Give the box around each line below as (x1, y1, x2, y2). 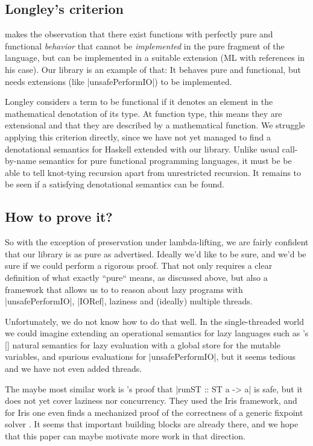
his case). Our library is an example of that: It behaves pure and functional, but (5, 63, 301, 75)
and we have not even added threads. (5, 362, 142, 375)
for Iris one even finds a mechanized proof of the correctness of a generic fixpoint (5, 406, 303, 418)
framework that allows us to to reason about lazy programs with (5, 283, 243, 295)
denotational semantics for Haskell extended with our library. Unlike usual (5, 142, 280, 155)
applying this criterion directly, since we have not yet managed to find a (5, 130, 271, 143)
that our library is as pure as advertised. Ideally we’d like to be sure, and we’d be (5, 247, 306, 260)
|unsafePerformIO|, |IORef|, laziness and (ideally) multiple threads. (5, 295, 253, 307)
